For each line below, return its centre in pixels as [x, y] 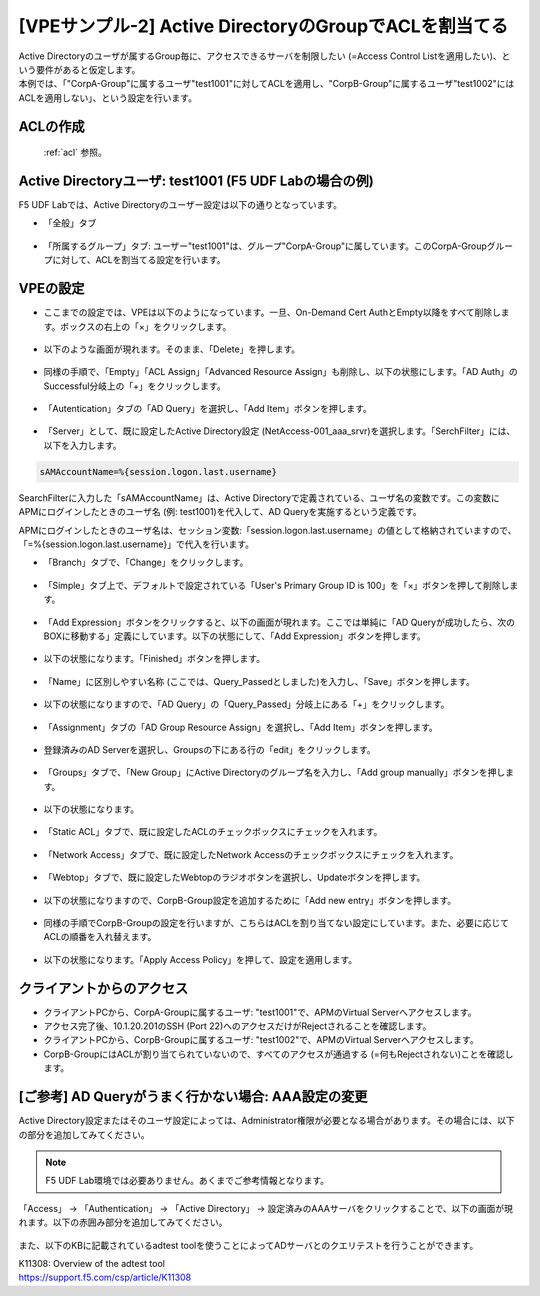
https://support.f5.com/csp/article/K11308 [105, 1277]
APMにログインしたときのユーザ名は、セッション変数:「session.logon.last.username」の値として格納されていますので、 [267, 530]
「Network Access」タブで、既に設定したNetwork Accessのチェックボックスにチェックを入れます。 [251, 854]
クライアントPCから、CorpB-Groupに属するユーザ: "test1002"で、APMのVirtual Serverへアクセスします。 [261, 1040]
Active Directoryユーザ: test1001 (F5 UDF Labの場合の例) [196, 180]
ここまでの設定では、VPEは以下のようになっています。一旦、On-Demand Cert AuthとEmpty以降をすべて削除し [272, 312]
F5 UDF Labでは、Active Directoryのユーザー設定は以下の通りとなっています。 [180, 205]
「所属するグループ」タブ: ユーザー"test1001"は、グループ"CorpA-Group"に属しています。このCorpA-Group [265, 246]
